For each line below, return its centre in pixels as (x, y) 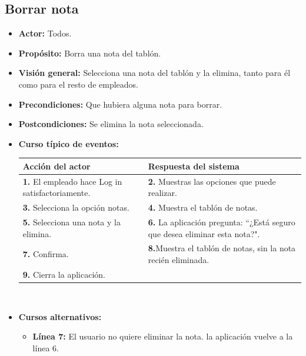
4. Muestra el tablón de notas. (203, 207)
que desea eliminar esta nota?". (204, 233)
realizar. (162, 193)
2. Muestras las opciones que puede (212, 181)
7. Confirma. (46, 254)
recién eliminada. (179, 260)
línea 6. (46, 347)
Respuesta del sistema (194, 166)
